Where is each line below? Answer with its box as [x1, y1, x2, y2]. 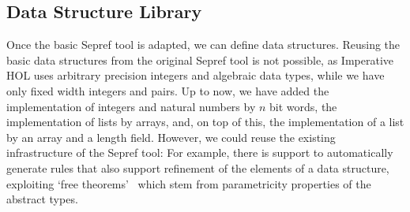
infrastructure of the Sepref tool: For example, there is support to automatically [6, 144, 393, 161]
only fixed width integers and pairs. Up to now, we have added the [6, 82, 329, 99]
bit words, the [269, 98, 337, 114]
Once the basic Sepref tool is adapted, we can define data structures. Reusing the [6, 36, 401, 53]
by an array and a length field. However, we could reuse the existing [6, 128, 336, 145]
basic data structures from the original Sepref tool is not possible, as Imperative [6, 51, 393, 68]
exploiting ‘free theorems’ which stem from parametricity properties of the [6, 175, 371, 192]
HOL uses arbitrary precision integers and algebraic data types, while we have [6, 67, 385, 84]
